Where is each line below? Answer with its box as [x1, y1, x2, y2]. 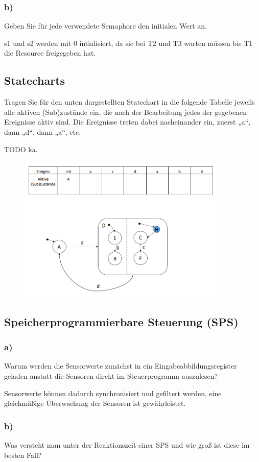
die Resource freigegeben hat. [4, 47, 96, 58]
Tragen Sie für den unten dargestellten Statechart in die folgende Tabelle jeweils [4, 96, 255, 107]
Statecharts [4, 72, 65, 88]
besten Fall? [4, 449, 42, 460]
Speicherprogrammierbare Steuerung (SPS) [4, 313, 239, 329]
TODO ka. [4, 143, 38, 154]
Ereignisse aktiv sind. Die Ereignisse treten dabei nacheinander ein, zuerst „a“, [4, 116, 251, 127]
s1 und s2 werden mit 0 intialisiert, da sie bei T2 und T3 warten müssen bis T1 [4, 37, 253, 48]
